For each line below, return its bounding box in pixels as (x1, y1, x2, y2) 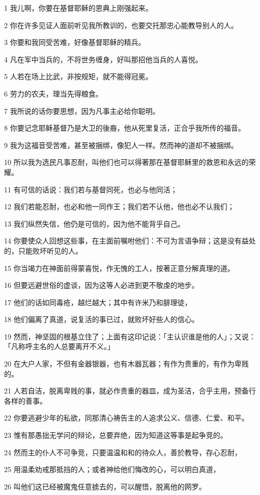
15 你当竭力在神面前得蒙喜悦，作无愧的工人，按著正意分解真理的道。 (4, 262, 235, 273)
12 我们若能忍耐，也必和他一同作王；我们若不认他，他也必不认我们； (4, 201, 235, 212)
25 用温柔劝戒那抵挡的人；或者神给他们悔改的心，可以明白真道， (4, 464, 220, 475)
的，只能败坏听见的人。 (4, 245, 82, 256)
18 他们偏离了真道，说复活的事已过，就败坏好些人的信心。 (4, 314, 199, 325)
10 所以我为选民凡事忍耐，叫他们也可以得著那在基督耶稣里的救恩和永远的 (4, 157, 249, 167)
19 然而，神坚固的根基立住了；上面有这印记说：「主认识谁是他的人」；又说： (4, 331, 256, 341)
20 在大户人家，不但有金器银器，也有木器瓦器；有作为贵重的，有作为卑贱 (4, 358, 249, 369)
